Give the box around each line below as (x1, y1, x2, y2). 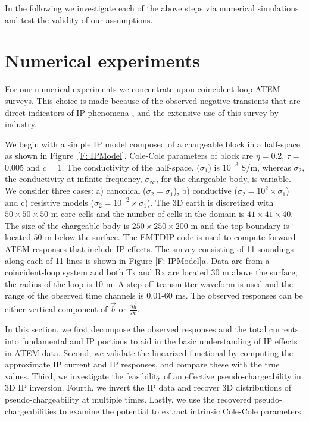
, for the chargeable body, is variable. (155, 172, 291, 185)
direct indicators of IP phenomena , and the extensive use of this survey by (5, 106, 279, 118)
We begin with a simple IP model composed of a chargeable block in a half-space (5, 137, 300, 150)
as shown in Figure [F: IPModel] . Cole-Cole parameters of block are (5, 149, 254, 162)
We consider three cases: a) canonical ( (5, 184, 146, 197)
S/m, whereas (241, 161, 291, 173)
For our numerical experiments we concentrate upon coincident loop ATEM (5, 83, 280, 95)
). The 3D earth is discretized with (146, 196, 274, 208)
